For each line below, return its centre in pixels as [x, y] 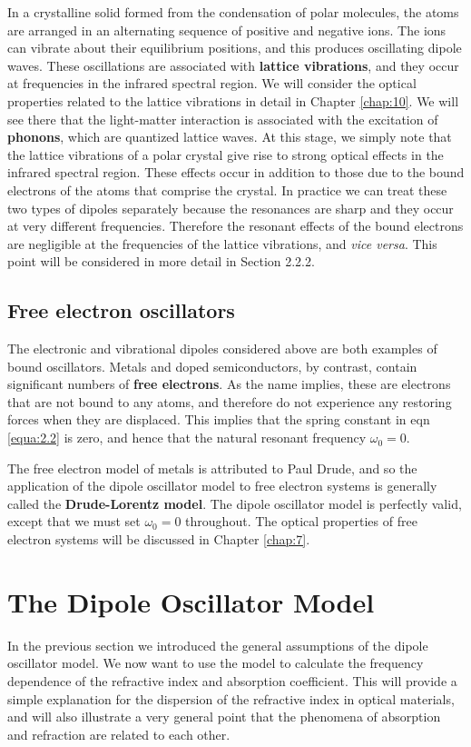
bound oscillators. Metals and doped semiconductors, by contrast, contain [212, 366]
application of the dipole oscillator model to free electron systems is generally [222, 486]
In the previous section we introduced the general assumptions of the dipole [218, 645]
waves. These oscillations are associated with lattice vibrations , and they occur [233, 65]
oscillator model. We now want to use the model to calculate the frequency [216, 663]
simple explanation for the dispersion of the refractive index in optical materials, [231, 698]
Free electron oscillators [121, 310]
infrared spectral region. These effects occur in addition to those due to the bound [236, 172]
